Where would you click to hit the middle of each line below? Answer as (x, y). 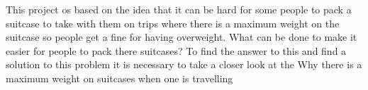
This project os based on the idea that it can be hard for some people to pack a (179, 9)
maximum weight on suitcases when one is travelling (119, 78)
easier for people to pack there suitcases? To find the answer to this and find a (176, 50)
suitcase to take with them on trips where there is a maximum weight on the (173, 23)
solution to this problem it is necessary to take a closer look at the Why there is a (184, 64)
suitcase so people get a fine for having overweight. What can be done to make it (182, 37)
